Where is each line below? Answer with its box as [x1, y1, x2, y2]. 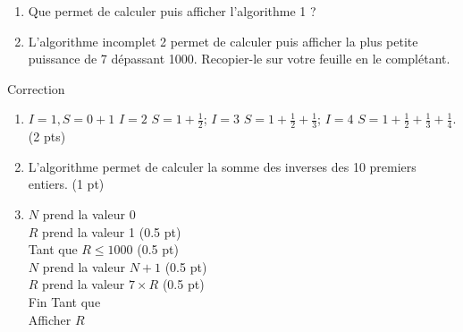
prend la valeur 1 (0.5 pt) [42, 222, 181, 241]
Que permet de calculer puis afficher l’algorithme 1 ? [28, 2, 316, 20]
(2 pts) [28, 127, 66, 146]
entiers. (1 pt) [28, 175, 105, 193]
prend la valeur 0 [42, 204, 136, 223]
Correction [7, 79, 65, 98]
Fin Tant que [28, 292, 101, 311]
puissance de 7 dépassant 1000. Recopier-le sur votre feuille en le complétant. [28, 49, 450, 68]
